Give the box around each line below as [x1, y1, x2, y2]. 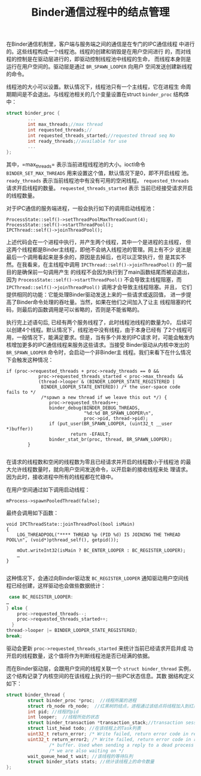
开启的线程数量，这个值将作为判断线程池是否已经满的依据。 [6, 652, 153, 659]
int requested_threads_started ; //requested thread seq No [28, 133, 175, 139]
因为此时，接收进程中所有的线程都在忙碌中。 [6, 473, 117, 480]
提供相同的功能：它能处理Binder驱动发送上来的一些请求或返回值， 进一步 [6, 290, 187, 298]
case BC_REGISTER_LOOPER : [8, 594, 74, 600]
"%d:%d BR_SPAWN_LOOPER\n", [83, 410, 154, 416]
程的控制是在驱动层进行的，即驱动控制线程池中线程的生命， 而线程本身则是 [6, 55, 191, 63]
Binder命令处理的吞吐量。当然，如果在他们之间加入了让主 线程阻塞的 [16, 298, 187, 305]
